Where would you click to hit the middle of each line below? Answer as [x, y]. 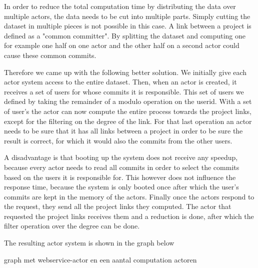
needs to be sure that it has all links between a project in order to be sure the [123, 131]
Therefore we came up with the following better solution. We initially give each [125, 72]
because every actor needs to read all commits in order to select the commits [122, 167]
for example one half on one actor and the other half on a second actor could [122, 45]
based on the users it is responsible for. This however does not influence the [120, 177]
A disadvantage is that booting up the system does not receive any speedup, [121, 157]
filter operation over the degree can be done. [72, 226]
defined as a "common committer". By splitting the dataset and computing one [125, 35]
